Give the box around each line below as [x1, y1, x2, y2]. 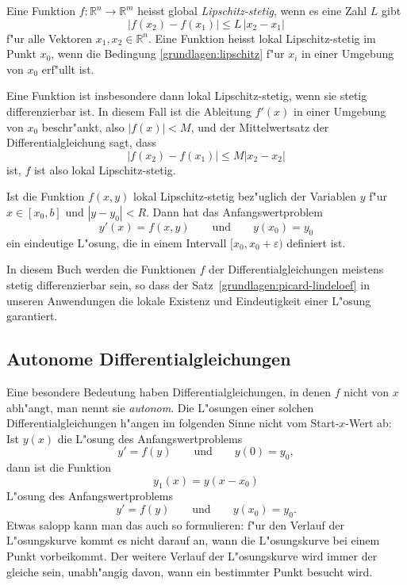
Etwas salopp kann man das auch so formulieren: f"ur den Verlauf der [6, 516, 344, 533]
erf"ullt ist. [41, 60, 94, 77]
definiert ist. [286, 234, 346, 250]
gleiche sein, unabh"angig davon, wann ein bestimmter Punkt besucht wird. [6, 563, 373, 579]
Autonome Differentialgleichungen [6, 346, 291, 371]
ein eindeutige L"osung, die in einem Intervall [6, 234, 227, 250]
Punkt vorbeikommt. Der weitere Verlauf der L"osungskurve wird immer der [6, 548, 378, 564]
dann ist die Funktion [6, 459, 112, 476]
